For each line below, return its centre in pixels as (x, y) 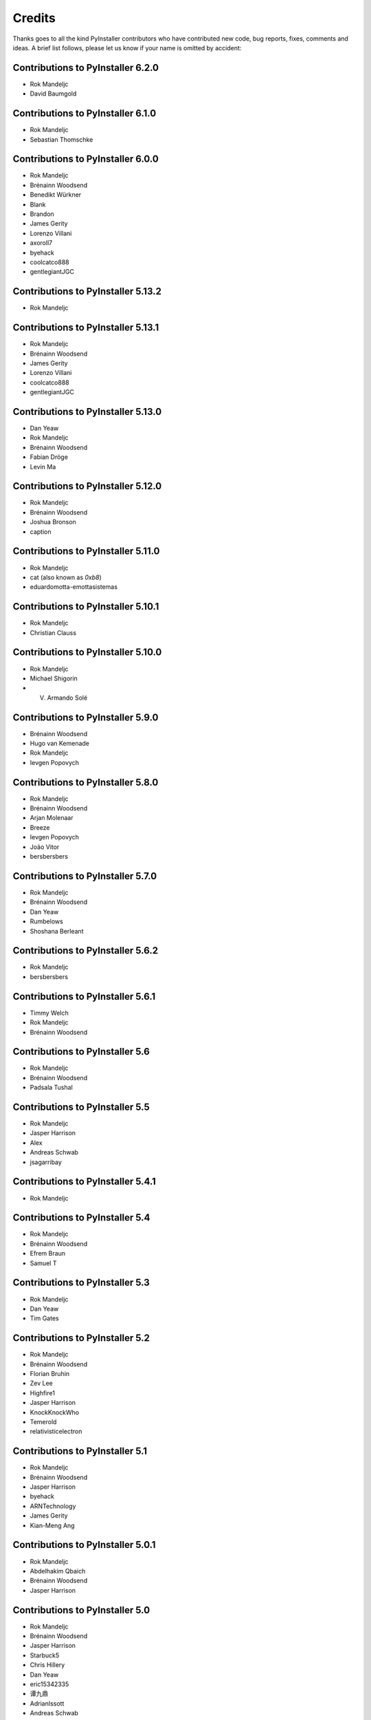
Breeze (40, 827)
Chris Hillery (47, 1665)
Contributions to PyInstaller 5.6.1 (84, 997)
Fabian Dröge (49, 457)
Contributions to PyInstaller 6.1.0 (85, 114)
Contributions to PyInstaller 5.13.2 (87, 291)
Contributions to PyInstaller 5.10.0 (87, 653)
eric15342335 (49, 1684)
